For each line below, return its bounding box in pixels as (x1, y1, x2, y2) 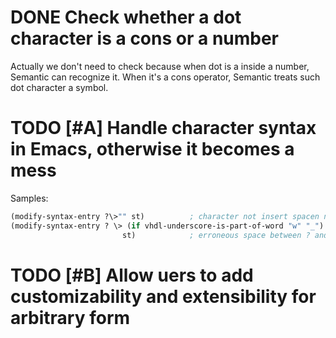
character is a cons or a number (10, 27, 280, 50)
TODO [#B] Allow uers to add (10, 264, 254, 286)
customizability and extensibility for (10, 285, 317, 308)
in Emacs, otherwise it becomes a (10, 138, 295, 161)
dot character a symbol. (10, 81, 109, 93)
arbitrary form (10, 306, 131, 329)
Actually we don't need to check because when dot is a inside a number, (10, 60, 310, 72)
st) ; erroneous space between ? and (121, 230, 329, 240)
